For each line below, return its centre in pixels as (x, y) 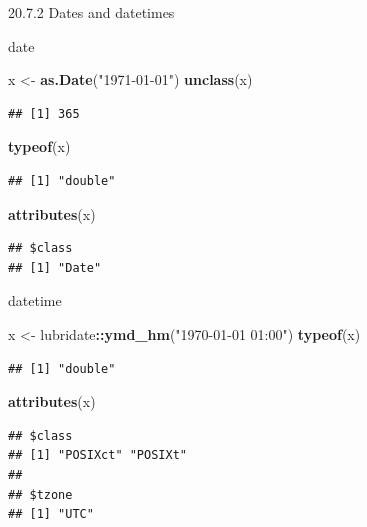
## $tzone (40, 494)
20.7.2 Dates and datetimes (91, 12)
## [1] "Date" (55, 267)
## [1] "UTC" (51, 514)
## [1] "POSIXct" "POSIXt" (97, 455)
